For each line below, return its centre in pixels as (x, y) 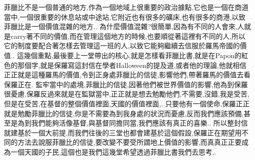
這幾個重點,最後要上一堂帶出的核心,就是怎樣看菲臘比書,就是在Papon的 (129, 55)
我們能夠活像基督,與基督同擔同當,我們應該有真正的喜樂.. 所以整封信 (140, 123)
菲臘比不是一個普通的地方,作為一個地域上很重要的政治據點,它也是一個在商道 (126, 7)
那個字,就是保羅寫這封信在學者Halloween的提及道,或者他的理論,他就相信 (132, 65)
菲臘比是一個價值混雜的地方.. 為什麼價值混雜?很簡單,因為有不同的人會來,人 (124, 26)
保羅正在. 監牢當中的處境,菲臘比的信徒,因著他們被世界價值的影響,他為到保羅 (126, 84)
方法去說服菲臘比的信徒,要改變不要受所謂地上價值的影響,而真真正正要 (129, 142)
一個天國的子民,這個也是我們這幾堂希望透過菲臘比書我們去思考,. (113, 151)
